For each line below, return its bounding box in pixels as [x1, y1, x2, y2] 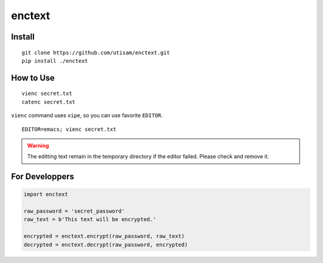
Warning [27, 142, 49, 149]
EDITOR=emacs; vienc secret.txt [22, 126, 117, 133]
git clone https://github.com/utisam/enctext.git [22, 49, 170, 56]
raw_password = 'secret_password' [23, 208, 125, 215]
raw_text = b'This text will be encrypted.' [23, 216, 157, 223]
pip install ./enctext [22, 57, 89, 64]
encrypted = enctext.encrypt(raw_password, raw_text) [23, 233, 185, 240]
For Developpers [11, 172, 75, 182]
